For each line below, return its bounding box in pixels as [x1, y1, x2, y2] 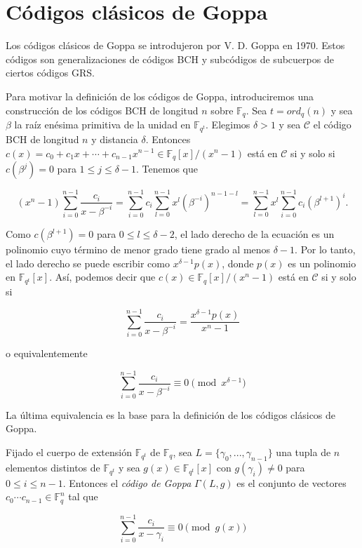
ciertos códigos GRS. [6, 65, 95, 80]
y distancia [91, 131, 138, 146]
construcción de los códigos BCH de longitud [6, 102, 199, 117]
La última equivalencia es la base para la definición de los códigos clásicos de [6, 407, 336, 422]
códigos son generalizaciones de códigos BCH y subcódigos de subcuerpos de [6, 51, 334, 66]
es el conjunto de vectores [236, 475, 347, 490]
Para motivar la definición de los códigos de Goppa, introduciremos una [6, 88, 314, 103]
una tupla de [276, 444, 331, 459]
